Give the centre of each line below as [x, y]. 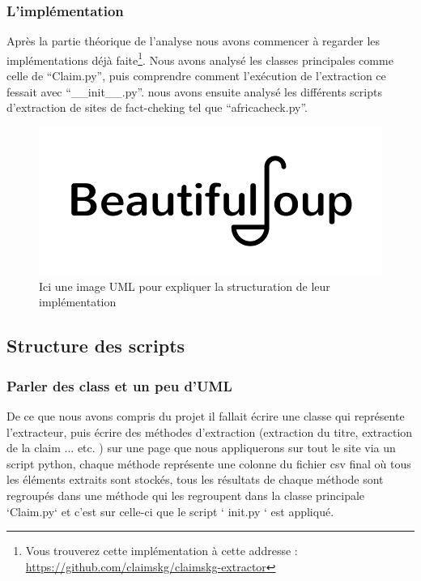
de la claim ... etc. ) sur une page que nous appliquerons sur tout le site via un [201, 448]
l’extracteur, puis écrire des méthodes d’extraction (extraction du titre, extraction [210, 431]
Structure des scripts [96, 346]
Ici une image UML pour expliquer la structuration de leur [185, 286]
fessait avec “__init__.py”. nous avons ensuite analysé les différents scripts [194, 91]
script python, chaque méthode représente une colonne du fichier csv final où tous [209, 463]
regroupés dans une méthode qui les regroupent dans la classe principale [186, 495]
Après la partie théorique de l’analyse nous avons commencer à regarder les [193, 41]
